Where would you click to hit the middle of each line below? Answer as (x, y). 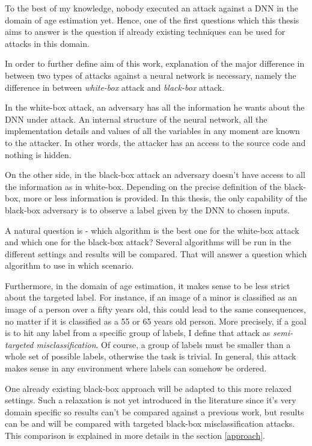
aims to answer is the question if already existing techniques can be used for (145, 32)
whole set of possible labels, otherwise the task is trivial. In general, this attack (151, 356)
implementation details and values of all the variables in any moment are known (152, 131)
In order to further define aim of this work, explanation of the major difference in (155, 63)
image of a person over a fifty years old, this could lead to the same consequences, (156, 309)
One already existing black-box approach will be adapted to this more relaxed (148, 388)
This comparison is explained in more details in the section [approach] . (135, 435)
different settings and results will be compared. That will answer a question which (156, 253)
